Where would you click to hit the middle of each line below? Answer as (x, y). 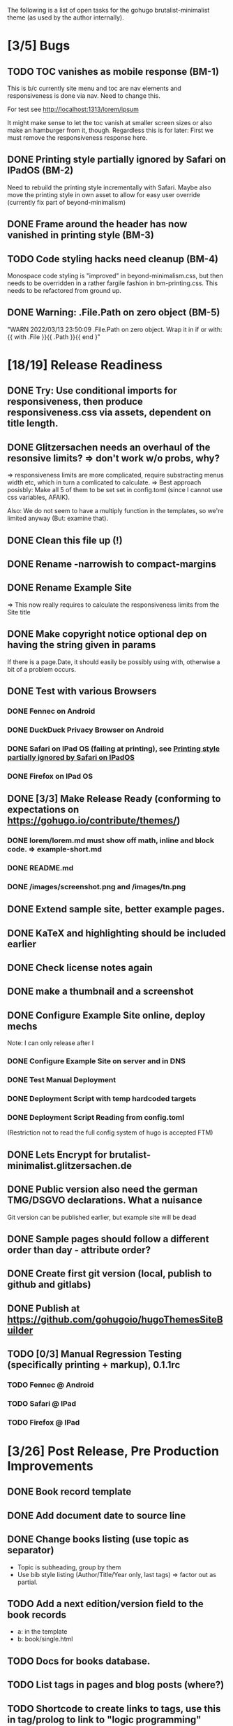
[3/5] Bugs (39, 46)
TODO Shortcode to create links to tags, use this (114, 1709)
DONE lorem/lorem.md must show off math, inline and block (111, 840)
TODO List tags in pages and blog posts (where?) (116, 1685)
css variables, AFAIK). (39, 497)
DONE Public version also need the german (103, 1189)
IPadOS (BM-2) (40, 171)
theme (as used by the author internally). (66, 17)
